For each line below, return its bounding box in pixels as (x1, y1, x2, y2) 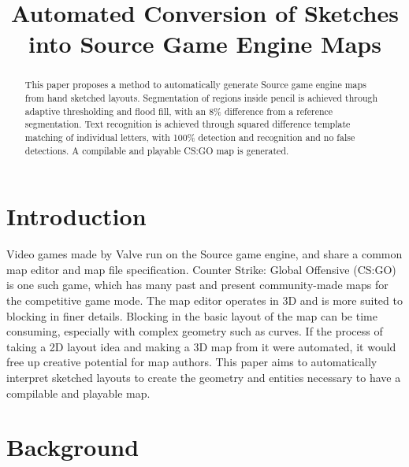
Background (6, 431, 139, 463)
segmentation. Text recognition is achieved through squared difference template (24, 117, 351, 131)
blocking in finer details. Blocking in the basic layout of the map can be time (6, 307, 377, 324)
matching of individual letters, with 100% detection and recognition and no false (24, 130, 355, 143)
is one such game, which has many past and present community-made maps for (6, 276, 389, 293)
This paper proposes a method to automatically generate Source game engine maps (24, 78, 366, 91)
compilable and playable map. (6, 384, 151, 401)
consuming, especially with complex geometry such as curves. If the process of (6, 323, 383, 339)
